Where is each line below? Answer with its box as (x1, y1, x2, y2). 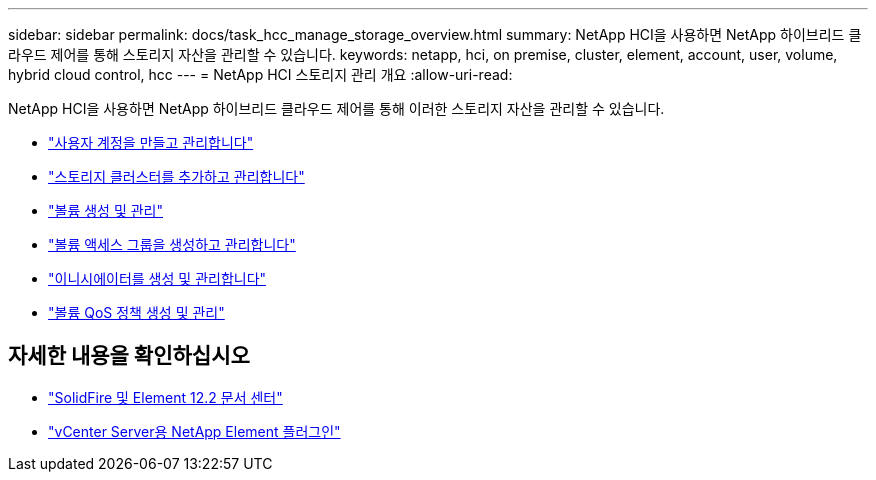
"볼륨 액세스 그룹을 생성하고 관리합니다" (48, 236, 296, 253)
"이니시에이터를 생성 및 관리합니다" (48, 270, 267, 287)
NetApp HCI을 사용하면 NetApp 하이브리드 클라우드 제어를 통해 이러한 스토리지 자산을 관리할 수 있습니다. (8, 100, 665, 117)
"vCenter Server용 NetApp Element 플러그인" (48, 422, 341, 440)
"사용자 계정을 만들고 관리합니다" (48, 134, 254, 151)
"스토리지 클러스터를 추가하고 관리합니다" (48, 168, 305, 185)
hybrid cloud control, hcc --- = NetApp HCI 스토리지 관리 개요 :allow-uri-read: (8, 66, 513, 83)
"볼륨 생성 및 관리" (48, 202, 164, 219)
